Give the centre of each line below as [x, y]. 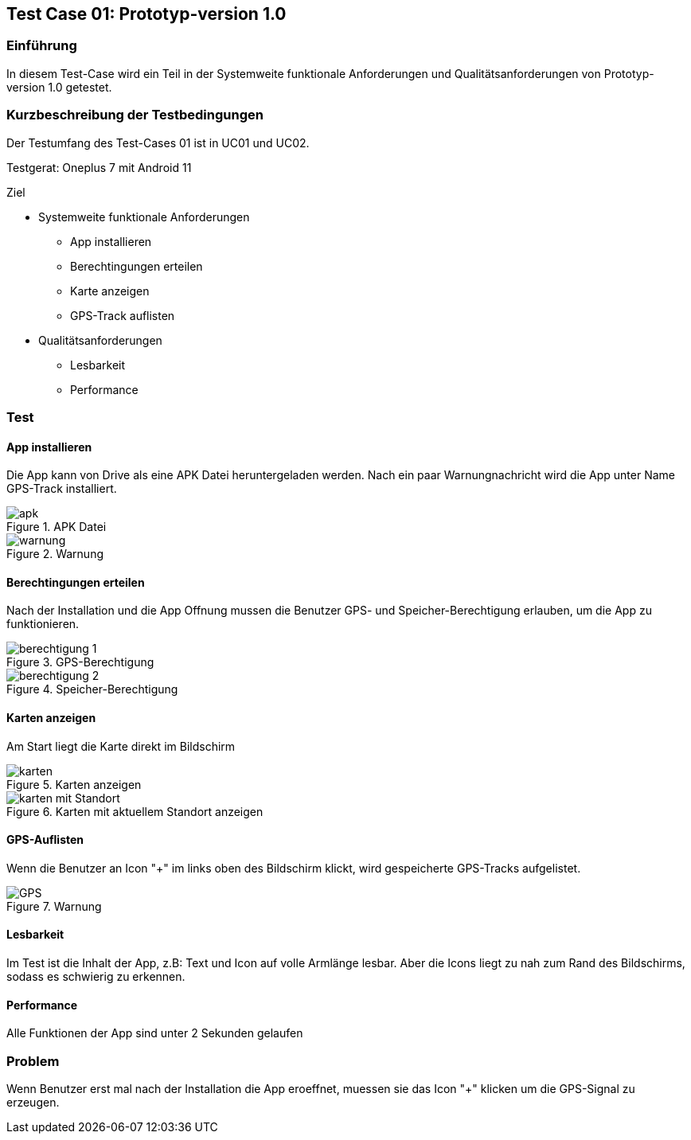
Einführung [42, 46]
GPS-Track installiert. [62, 489]
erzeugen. [33, 1102]
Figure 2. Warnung [55, 554]
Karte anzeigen [110, 291]
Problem [33, 1061]
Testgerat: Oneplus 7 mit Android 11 [99, 167]
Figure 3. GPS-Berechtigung [80, 662]
